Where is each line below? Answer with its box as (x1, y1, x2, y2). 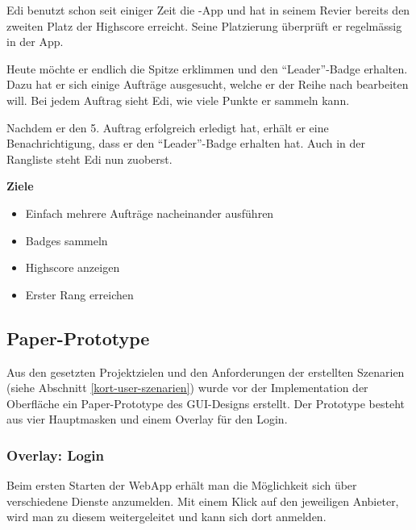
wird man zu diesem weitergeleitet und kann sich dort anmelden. (6, 508, 327, 525)
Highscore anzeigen (25, 259, 120, 276)
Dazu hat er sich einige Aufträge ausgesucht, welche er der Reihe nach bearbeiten (6, 76, 409, 93)
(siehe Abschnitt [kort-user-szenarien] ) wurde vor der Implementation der (6, 379, 368, 396)
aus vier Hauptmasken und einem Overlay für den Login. (6, 411, 288, 428)
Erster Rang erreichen (25, 286, 134, 303)
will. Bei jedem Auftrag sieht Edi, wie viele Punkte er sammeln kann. (6, 91, 350, 108)
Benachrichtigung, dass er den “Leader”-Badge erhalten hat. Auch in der (6, 135, 366, 152)
